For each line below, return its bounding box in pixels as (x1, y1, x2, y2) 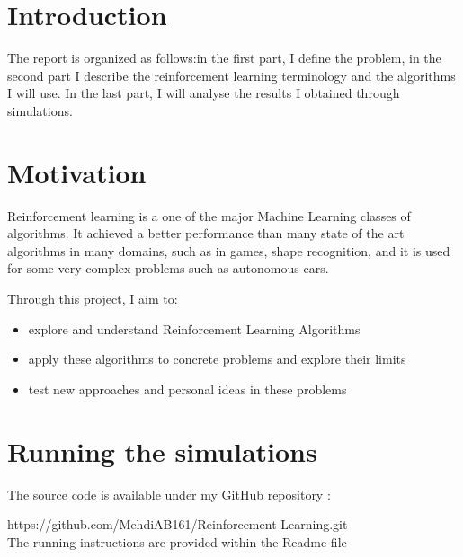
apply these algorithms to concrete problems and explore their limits (28, 349, 406, 368)
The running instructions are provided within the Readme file (7, 532, 347, 551)
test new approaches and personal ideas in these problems (28, 379, 347, 398)
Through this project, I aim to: (7, 289, 178, 307)
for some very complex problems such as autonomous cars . (7, 259, 329, 278)
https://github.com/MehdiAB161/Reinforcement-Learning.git (7, 515, 348, 534)
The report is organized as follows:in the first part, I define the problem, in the (7, 49, 441, 67)
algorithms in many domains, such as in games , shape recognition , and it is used (7, 241, 450, 260)
